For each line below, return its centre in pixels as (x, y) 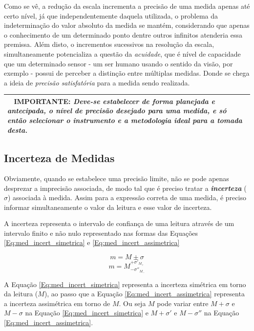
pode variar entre (183, 303)
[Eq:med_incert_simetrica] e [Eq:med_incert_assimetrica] (92, 242)
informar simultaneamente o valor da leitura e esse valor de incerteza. (108, 207)
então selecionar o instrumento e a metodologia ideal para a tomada (125, 120)
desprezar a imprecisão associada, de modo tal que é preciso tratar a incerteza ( (125, 188)
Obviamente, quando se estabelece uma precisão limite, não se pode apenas (116, 178)
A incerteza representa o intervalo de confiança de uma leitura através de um (119, 223)
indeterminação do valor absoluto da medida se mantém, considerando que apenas (127, 25)
